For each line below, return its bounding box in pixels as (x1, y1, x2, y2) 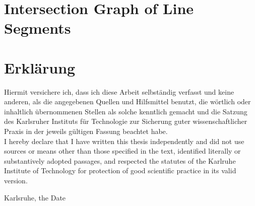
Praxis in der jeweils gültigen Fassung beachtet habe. (4, 126, 168, 136)
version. (4, 175, 28, 186)
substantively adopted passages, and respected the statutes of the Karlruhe (4, 155, 236, 166)
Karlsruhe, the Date (4, 192, 66, 202)
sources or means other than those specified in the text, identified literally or (4, 146, 241, 156)
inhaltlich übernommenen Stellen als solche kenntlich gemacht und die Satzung (4, 106, 247, 116)
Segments (4, 18, 71, 38)
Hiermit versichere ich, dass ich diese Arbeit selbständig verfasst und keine (4, 86, 234, 97)
